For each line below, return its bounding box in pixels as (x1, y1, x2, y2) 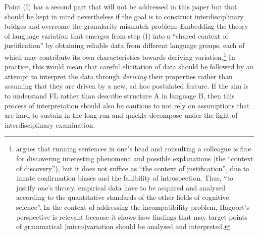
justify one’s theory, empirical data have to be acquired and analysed (16, 182, 226, 192)
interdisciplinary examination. (4, 119, 95, 130)
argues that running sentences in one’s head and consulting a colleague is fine (16, 143, 251, 154)
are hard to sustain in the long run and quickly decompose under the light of (4, 110, 238, 120)
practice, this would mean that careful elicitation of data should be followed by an (4, 61, 254, 72)
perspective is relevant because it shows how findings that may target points (16, 211, 248, 222)
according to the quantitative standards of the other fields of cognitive (16, 192, 229, 202)
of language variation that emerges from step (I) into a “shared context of (4, 30, 228, 41)
